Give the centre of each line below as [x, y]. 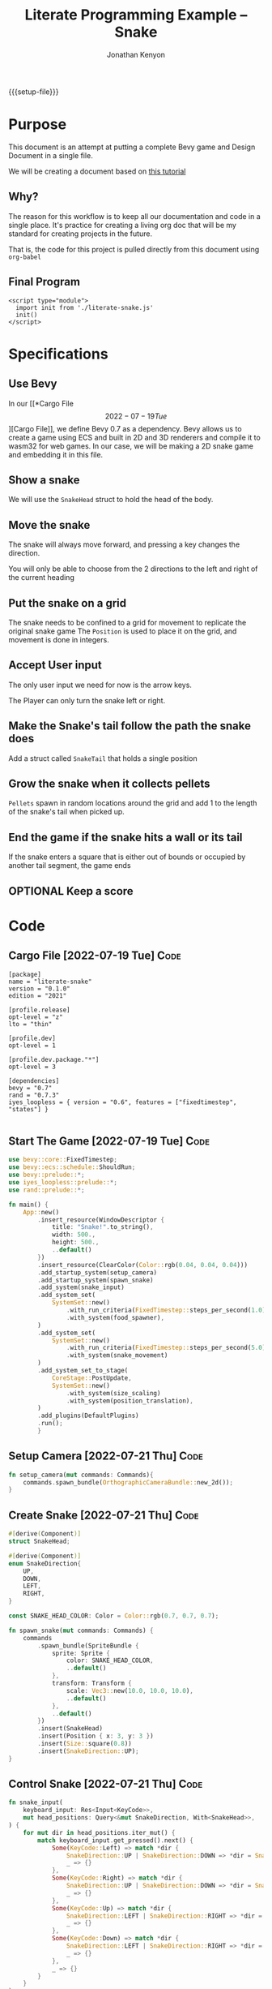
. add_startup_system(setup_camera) [98, 1272]
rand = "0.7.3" [34, 1095]
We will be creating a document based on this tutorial [97, 171]
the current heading [41, 578]
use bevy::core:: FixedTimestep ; [63, 1160]
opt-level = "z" [36, 1017]
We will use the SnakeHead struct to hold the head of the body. [111, 500]
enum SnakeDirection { [45, 1563]
